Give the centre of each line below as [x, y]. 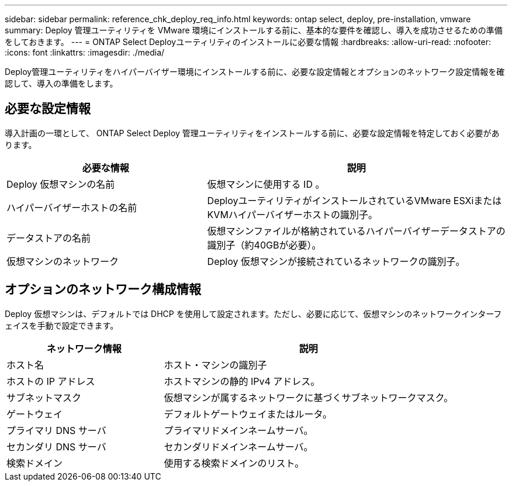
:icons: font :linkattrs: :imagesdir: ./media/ [85, 52]
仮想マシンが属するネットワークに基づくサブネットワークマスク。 [309, 397]
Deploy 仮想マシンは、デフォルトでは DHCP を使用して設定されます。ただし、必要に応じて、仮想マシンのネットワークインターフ [253, 313]
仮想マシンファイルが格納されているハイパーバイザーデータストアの [356, 231]
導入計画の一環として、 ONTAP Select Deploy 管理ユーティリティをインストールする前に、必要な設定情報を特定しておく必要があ [252, 133]
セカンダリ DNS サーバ [56, 447]
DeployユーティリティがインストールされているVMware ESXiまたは [354, 200]
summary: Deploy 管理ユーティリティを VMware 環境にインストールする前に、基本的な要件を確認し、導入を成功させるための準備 [254, 30]
